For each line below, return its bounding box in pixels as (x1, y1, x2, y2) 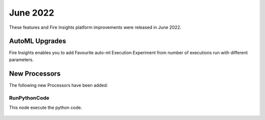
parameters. (9, 57, 34, 62)
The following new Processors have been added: (9, 82, 108, 88)
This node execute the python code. (9, 104, 82, 110)
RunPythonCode (9, 94, 50, 101)
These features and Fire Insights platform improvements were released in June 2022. (9, 24, 182, 30)
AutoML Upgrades (9, 37, 66, 45)
